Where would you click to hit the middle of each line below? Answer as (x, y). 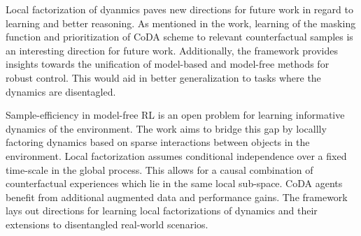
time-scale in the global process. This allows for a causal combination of (160, 169)
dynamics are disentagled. (61, 91)
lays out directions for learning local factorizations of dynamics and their (162, 211)
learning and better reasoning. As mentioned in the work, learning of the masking (181, 23)
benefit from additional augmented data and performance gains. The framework (177, 197)
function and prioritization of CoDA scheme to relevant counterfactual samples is (179, 37)
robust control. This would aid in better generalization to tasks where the (163, 77)
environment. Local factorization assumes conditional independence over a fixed (176, 155)
